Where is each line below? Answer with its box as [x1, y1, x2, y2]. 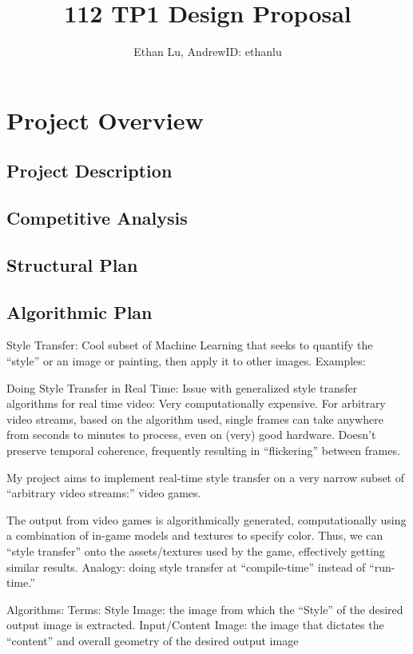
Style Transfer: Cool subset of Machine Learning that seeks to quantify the [6, 337, 373, 353]
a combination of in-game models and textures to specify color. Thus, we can [6, 527, 383, 544]
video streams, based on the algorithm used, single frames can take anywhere [6, 410, 383, 427]
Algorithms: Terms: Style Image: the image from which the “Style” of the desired [6, 600, 403, 617]
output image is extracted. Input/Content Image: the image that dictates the [6, 616, 384, 633]
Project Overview [6, 103, 204, 136]
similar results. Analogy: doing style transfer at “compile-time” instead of [6, 558, 366, 575]
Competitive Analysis [6, 205, 188, 230]
